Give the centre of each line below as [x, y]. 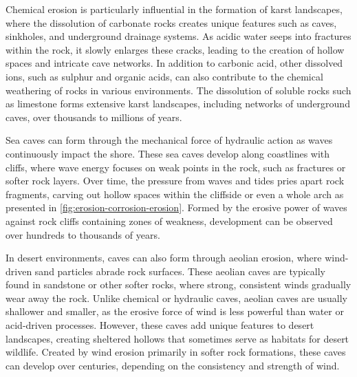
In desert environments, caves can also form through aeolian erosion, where [164, 258]
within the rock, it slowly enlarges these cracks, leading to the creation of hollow [175, 49]
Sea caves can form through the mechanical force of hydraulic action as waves [169, 140]
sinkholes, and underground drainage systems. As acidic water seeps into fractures [178, 36]
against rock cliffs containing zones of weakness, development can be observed [169, 220]
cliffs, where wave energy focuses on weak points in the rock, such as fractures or [176, 167]
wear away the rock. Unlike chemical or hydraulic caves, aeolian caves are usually [176, 298]
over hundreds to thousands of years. [83, 234]
